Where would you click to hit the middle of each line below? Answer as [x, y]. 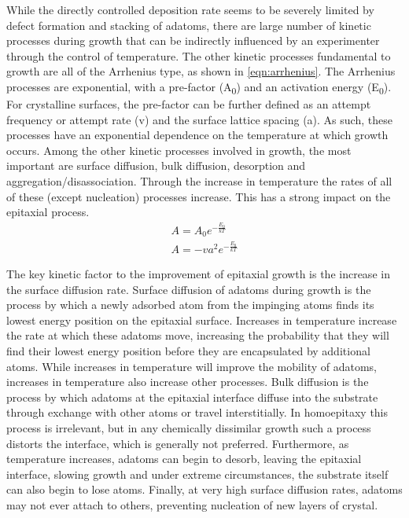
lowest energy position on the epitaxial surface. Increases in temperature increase [202, 320]
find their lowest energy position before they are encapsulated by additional [188, 350]
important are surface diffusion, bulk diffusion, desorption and [156, 165]
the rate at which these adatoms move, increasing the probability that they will [198, 335]
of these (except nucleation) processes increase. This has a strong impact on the [199, 196]
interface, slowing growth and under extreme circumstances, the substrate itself [197, 474]
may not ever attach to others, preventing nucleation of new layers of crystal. [192, 504]
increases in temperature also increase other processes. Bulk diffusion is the [188, 382]
